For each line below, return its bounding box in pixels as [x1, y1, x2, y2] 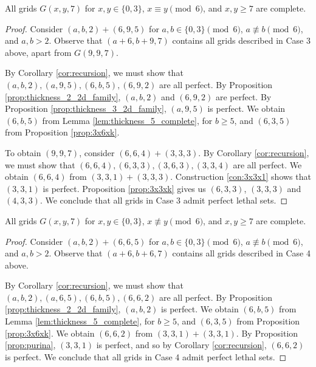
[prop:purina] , [5, 338, 56, 351]
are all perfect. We [233, 158, 302, 171]
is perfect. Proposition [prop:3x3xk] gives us [43, 182, 206, 194]
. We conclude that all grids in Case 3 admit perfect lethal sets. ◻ [39, 194, 288, 207]
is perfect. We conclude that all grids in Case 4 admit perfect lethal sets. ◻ [5, 350, 287, 363]
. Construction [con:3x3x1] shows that [170, 170, 311, 183]
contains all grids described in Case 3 [172, 34, 311, 47]
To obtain [5, 146, 41, 159]
